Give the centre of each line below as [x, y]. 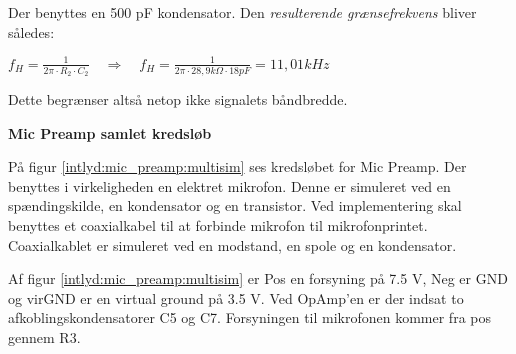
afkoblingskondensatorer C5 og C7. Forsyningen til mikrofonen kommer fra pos [249, 317]
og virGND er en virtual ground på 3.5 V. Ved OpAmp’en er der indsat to [236, 297]
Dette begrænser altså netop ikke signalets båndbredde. [178, 98]
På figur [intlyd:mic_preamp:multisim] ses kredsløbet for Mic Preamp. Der [237, 166]
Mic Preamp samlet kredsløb [110, 132]
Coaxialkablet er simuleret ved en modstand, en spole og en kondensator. [232, 244]
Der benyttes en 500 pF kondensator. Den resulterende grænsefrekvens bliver [242, 12]
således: [31, 31]
